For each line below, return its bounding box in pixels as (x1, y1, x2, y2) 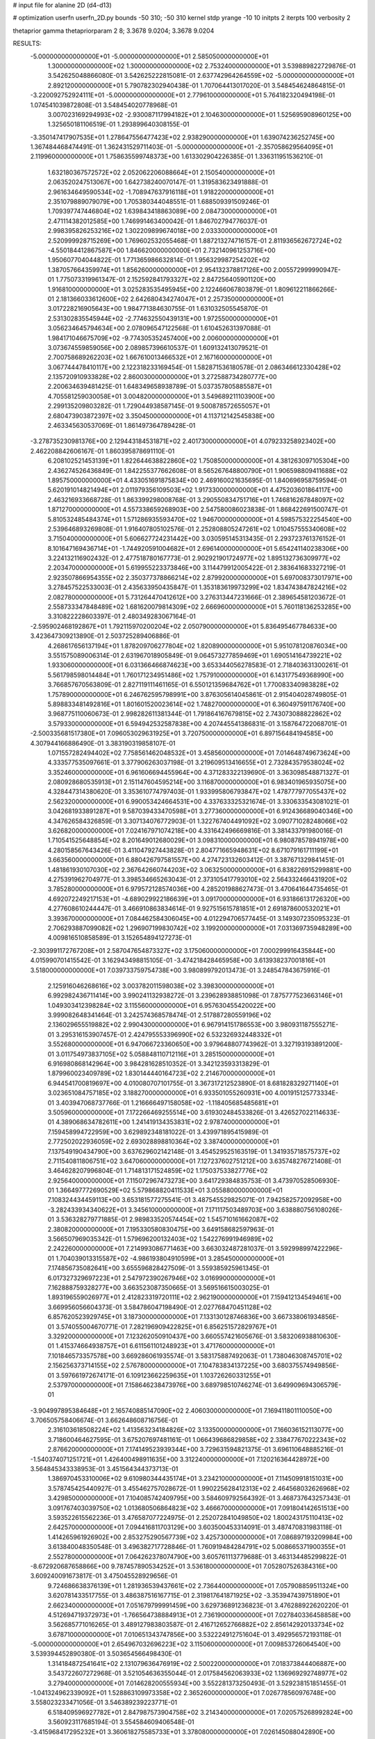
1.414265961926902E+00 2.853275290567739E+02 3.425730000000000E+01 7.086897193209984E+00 (47, 1532, 353, 1541)
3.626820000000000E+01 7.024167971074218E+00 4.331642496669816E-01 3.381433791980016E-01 (47, 826, 343, 835)
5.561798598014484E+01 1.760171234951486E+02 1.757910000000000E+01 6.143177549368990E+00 (47, 671, 344, 679)
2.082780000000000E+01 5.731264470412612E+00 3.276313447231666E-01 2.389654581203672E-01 (47, 593, 346, 601)
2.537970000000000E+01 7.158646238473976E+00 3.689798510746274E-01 (47, 1381, 272, 1389)
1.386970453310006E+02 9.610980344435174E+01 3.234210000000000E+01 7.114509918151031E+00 (47, 1475, 344, 1483)
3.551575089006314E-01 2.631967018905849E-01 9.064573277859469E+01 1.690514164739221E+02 (47, 651, 342, 659)
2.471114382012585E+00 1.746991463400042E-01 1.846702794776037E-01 (47, 216, 267, 225)
